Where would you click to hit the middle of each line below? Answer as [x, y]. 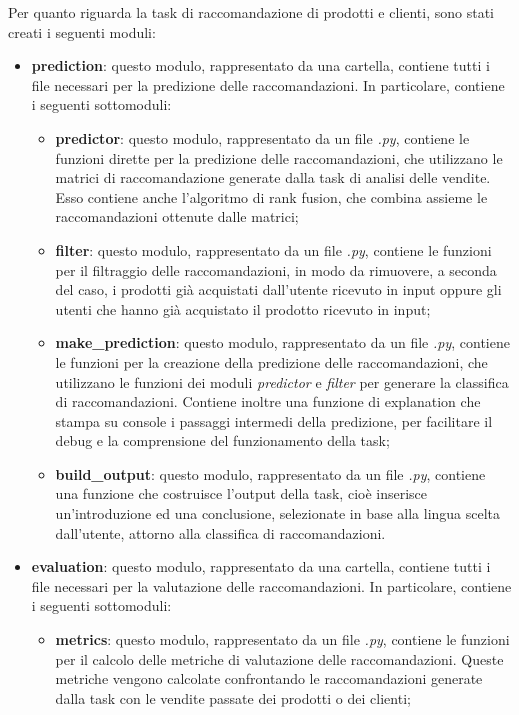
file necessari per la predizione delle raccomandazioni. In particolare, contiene [268, 84]
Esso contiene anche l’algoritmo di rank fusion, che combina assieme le [271, 196]
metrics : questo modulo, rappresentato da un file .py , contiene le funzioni [282, 639]
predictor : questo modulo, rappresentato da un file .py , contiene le [262, 137]
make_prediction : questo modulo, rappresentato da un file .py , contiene [282, 342]
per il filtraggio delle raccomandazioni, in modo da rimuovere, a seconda [276, 269]
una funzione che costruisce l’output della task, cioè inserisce [241, 493]
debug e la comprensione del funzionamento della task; [222, 440]
